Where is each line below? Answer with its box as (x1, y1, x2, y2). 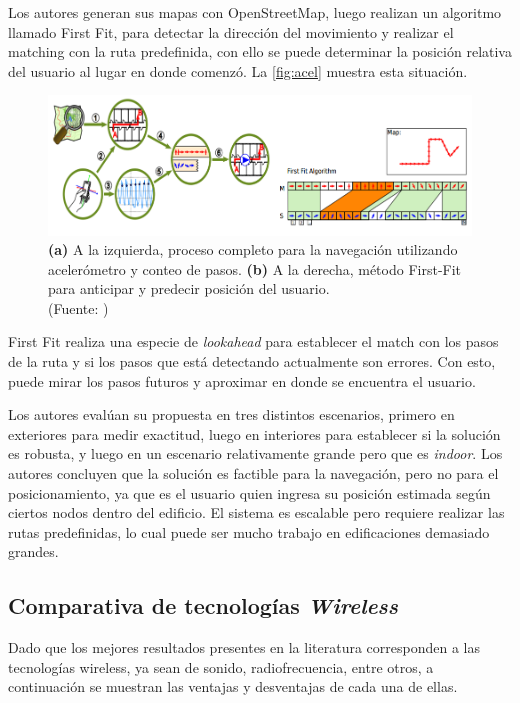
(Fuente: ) (48, 297, 109, 318)
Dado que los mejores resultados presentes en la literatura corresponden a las (8, 637, 480, 658)
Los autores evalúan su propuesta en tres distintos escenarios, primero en (8, 404, 455, 425)
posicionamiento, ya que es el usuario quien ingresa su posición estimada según (8, 482, 491, 503)
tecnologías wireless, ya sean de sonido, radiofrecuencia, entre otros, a (8, 656, 434, 677)
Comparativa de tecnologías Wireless (8, 590, 399, 621)
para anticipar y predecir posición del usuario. (48, 278, 330, 299)
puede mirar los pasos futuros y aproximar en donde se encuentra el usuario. (8, 370, 476, 391)
